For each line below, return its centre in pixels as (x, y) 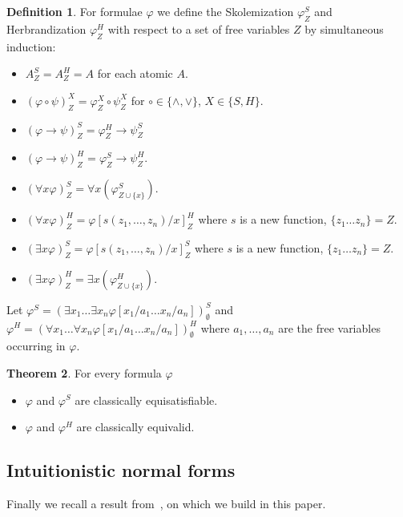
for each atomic (135, 73)
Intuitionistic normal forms (121, 470)
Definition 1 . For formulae (75, 11)
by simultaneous (344, 28)
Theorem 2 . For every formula (84, 372)
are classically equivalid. (135, 427)
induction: (31, 46)
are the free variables (329, 327)
